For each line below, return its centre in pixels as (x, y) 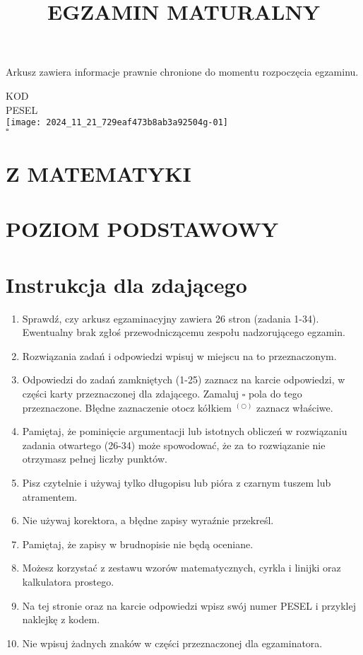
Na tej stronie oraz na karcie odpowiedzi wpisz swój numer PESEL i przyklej (189, 605)
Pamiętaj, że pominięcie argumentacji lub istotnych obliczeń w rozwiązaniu (185, 431)
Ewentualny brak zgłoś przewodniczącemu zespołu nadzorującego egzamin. (184, 332)
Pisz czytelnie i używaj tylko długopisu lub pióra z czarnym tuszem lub (177, 483)
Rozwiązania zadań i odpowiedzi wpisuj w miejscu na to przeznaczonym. (179, 355)
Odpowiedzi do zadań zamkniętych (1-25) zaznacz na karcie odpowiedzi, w (184, 379)
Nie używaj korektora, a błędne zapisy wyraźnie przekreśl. (148, 520)
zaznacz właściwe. (295, 407)
